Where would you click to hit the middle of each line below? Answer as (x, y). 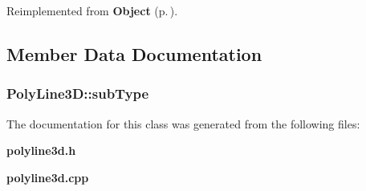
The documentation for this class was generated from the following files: (183, 123)
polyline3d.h (41, 150)
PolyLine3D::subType (78, 93)
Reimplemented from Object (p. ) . (92, 10)
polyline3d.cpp (48, 177)
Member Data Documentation (134, 53)
